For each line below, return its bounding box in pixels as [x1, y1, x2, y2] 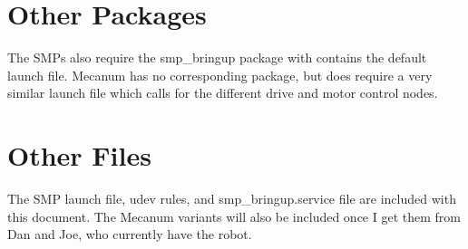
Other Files [7, 137, 151, 174]
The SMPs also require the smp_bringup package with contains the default [7, 48, 427, 67]
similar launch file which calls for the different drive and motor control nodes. [7, 83, 438, 102]
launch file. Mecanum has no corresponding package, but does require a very [7, 65, 433, 84]
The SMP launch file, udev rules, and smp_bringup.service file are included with [7, 189, 456, 208]
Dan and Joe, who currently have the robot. [7, 225, 252, 244]
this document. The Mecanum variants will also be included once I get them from [7, 206, 461, 225]
